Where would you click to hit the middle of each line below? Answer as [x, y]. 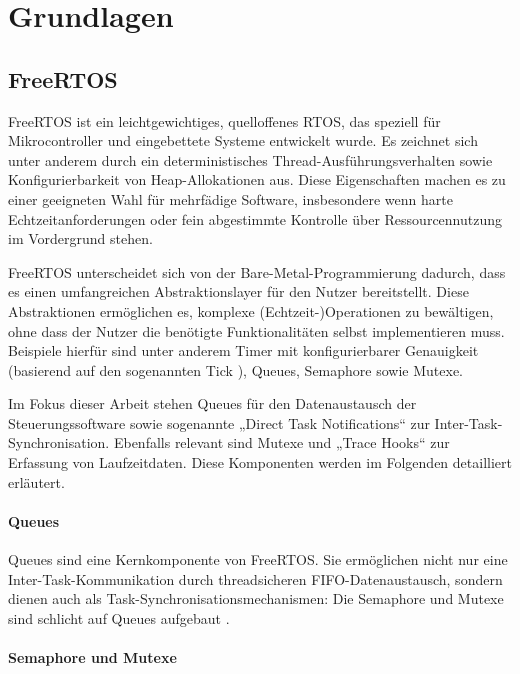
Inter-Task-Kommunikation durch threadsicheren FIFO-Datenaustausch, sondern [255, 578]
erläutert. [36, 481]
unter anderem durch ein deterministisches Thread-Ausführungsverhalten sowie [250, 159]
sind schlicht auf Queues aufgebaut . [119, 617]
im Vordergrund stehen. [80, 238]
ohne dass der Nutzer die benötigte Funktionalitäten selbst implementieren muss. [256, 330]
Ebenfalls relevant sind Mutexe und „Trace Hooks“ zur [281, 442]
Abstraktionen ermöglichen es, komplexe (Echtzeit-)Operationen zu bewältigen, [251, 310]
